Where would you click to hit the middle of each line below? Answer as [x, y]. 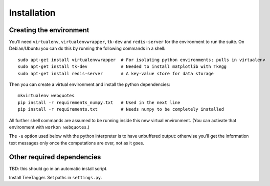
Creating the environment [49, 30]
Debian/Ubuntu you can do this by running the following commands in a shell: [87, 48]
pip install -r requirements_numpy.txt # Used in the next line [99, 102]
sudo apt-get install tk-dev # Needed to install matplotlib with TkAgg [122, 67]
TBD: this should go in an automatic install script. [58, 168]
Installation [32, 13]
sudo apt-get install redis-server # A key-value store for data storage [116, 73]
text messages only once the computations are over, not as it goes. [77, 143]
